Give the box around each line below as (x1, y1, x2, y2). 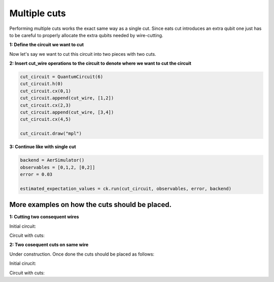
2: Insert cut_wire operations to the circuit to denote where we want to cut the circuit (9, 60, 191, 66)
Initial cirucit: (9, 260, 37, 266)
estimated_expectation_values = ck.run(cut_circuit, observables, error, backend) (20, 186, 232, 191)
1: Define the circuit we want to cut (9, 42, 84, 48)
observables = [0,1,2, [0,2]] (20, 164, 95, 170)
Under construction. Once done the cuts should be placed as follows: (9, 251, 155, 257)
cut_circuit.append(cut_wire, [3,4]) (20, 110, 114, 115)
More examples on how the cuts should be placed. (9, 200, 172, 209)
